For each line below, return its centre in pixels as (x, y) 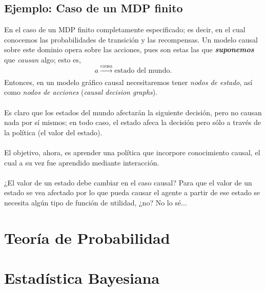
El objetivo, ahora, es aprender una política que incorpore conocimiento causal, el (132, 152)
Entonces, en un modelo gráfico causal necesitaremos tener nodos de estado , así (128, 82)
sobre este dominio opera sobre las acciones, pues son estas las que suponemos (129, 49)
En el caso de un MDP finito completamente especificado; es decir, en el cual (125, 29)
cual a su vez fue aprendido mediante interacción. (82, 162)
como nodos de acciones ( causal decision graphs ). (81, 92)
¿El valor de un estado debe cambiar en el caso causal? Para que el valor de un (128, 182)
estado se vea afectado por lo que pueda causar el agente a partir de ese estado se (132, 192)
